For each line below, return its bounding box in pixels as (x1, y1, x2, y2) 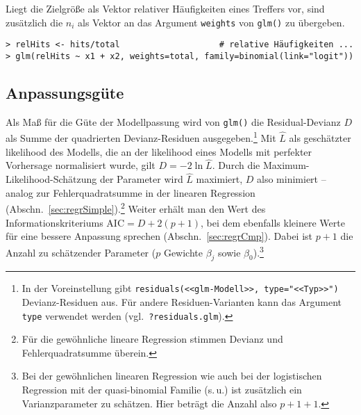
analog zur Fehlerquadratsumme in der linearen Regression (6, 185, 255, 200)
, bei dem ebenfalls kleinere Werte (201, 215, 345, 229)
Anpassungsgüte (6, 81, 124, 103)
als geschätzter (289, 131, 351, 145)
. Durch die (212, 158, 260, 172)
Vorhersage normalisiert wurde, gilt (6, 158, 156, 172)
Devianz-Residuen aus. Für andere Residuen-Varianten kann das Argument (22, 295, 342, 309)
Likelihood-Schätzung (6, 172, 97, 186)
